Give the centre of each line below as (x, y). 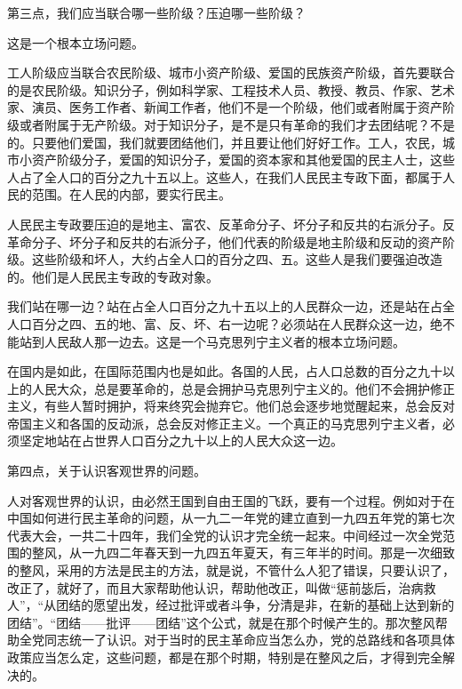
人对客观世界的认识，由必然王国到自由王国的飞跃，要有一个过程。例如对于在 (231, 500)
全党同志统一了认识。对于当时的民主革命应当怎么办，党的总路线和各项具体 (237, 640)
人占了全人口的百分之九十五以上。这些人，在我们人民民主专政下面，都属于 (225, 176)
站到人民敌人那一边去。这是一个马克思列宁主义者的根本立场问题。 (212, 341)
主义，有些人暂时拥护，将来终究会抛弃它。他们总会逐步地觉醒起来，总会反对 (231, 406)
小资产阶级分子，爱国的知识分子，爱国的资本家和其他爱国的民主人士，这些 (237, 160)
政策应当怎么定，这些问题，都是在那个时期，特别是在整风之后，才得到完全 (225, 657)
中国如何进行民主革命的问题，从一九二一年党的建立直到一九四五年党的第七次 (231, 518)
